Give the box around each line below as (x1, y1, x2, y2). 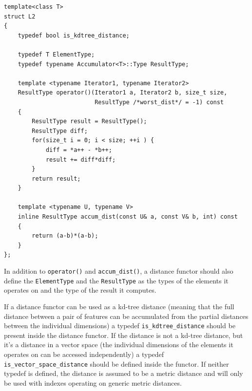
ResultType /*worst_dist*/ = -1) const (95, 98, 224, 106)
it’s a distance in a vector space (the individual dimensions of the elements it (4, 339, 233, 350)
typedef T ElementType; (18, 51, 95, 58)
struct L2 (4, 13, 36, 20)
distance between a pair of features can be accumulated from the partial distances (4, 311, 249, 321)
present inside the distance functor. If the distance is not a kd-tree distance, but (4, 330, 243, 340)
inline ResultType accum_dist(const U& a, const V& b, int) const (18, 213, 238, 221)
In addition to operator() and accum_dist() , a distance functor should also (4, 266, 233, 276)
